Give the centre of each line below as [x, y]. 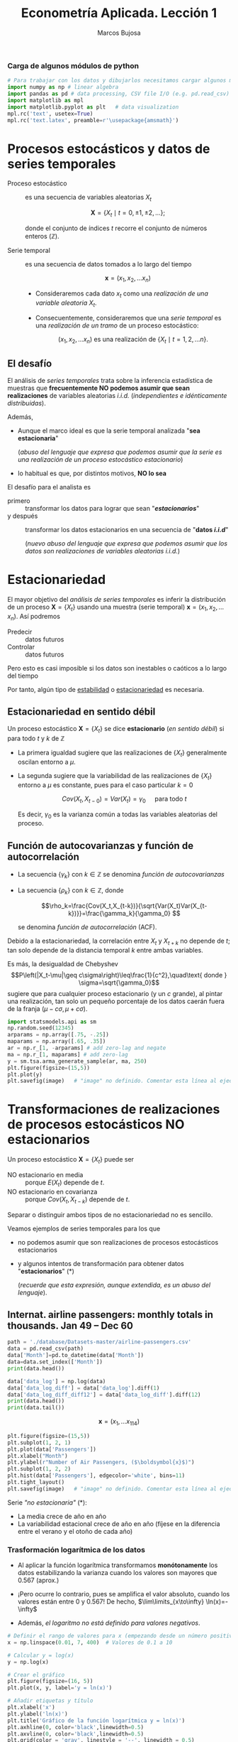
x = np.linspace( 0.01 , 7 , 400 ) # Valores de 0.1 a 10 [90, 1643]
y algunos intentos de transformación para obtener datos [101, 1263]
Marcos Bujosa [119, 33]
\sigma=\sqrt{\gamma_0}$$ [119, 983]
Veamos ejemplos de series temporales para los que [84, 1228]
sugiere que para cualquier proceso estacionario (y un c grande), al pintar [115, 993]
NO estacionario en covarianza [52, 1191]
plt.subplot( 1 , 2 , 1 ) [39, 1443]
